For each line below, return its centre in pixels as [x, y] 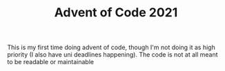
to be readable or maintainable [51, 62]
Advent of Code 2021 [116, 13]
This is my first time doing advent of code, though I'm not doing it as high [111, 47]
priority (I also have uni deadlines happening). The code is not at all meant [113, 55]
